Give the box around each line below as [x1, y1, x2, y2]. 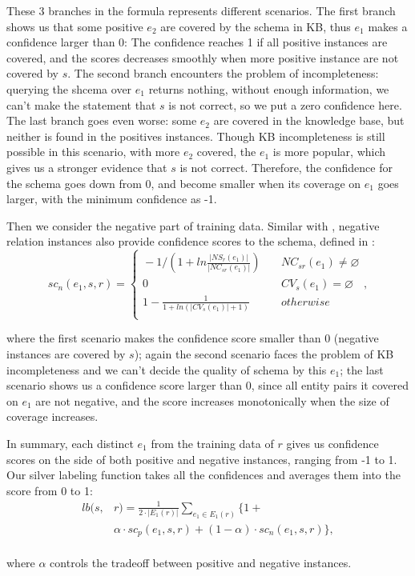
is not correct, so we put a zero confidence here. [168, 96, 402, 113]
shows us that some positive [6, 18, 143, 34]
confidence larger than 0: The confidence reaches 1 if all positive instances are [6, 34, 388, 50]
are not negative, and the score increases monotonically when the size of [35, 392, 389, 409]
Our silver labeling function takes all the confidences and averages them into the [6, 466, 401, 483]
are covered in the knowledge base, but [213, 112, 405, 129]
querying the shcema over [6, 80, 132, 97]
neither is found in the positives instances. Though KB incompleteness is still [6, 127, 385, 144]
